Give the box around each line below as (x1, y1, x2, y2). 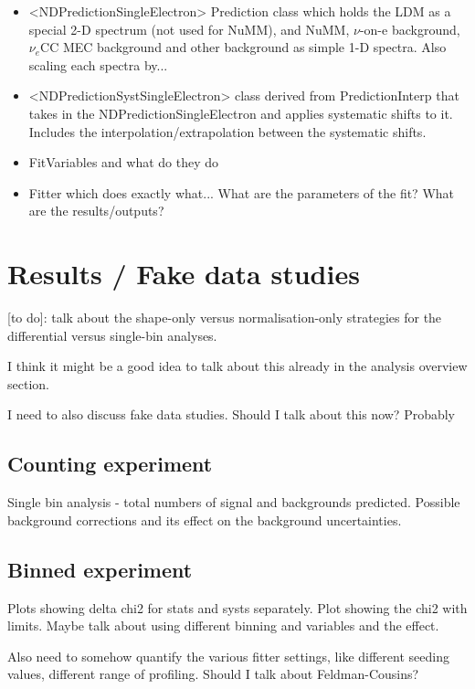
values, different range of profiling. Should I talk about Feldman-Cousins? (7, 664, 419, 684)
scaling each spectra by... (28, 55, 168, 74)
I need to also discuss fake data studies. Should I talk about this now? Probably (7, 405, 456, 424)
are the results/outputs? (28, 201, 164, 220)
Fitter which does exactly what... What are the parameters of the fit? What (28, 183, 455, 202)
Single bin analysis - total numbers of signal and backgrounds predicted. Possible (7, 493, 460, 512)
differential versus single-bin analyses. (7, 325, 217, 344)
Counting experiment (7, 450, 213, 478)
